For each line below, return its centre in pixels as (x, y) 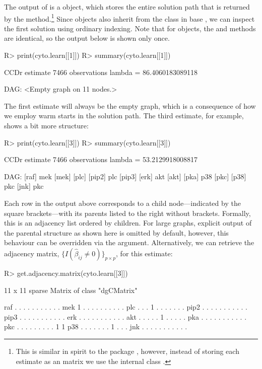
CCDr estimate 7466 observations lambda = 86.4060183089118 (101, 72)
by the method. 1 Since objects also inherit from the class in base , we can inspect (129, 18)
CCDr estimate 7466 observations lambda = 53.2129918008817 (101, 159)
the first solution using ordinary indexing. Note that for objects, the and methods (130, 28)
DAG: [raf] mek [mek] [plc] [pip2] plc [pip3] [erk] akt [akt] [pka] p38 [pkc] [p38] (125, 176)
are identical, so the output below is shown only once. (87, 38)
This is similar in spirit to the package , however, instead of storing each (127, 351)
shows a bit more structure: (46, 125)
